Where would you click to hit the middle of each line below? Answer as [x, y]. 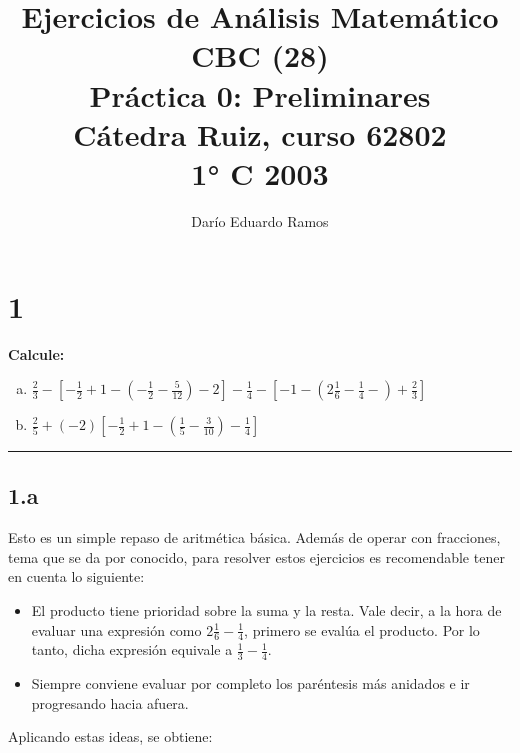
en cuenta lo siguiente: [76, 576]
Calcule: [36, 354]
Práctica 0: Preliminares [260, 94]
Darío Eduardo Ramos [260, 220]
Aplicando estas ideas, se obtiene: [110, 736]
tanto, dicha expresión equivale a [132, 649]
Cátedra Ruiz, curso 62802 [260, 133]
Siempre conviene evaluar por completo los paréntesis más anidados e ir [250, 683]
